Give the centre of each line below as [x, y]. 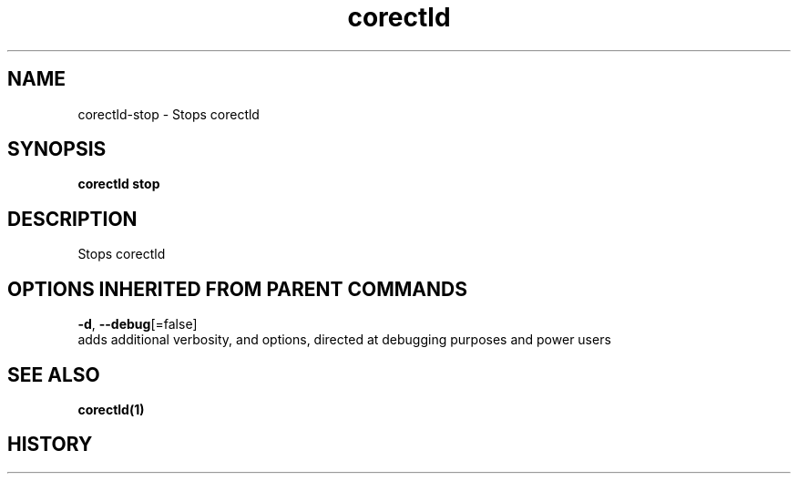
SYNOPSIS [57, 149]
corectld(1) [111, 409]
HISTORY [50, 445]
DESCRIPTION [72, 219]
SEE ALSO [54, 374]
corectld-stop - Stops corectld [169, 114]
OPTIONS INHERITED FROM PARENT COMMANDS [237, 289]
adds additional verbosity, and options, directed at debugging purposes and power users [344, 340]
